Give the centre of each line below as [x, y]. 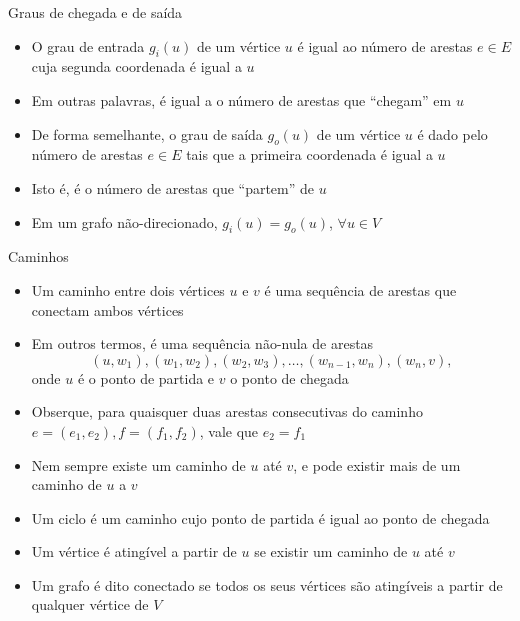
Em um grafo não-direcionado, [124, 221]
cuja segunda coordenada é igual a [136, 66]
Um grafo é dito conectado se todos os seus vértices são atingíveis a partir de [267, 584]
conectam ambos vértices [107, 309]
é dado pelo [452, 133]
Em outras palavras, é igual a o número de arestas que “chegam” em [241, 99]
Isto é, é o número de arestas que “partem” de [173, 187]
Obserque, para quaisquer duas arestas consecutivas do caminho [227, 411]
